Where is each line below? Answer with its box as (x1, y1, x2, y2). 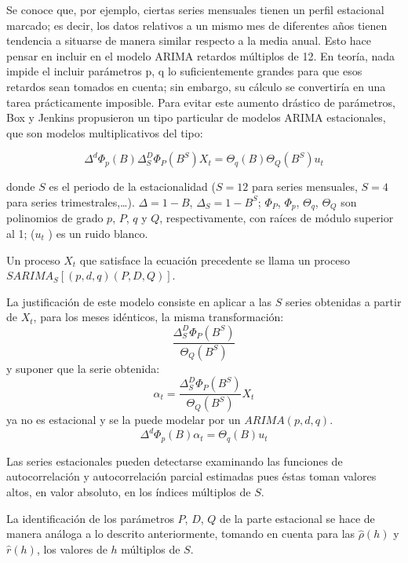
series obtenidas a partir (286, 293, 402, 309)
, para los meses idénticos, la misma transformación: (33, 309, 284, 325)
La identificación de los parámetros (6, 510, 174, 526)
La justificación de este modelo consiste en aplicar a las (6, 293, 272, 309)
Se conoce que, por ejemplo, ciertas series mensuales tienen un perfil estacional (6, 2, 384, 17)
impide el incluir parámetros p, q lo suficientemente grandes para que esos (6, 63, 362, 79)
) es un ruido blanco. (48, 225, 148, 241)
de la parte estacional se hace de (220, 510, 375, 526)
